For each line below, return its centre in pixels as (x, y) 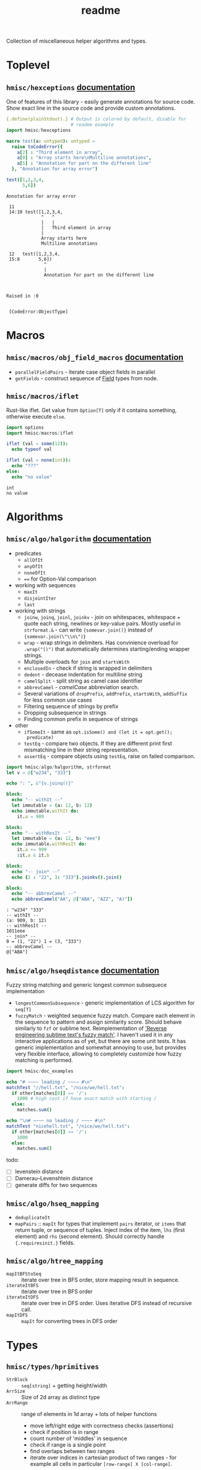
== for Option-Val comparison (60, 579)
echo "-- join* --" (36, 871)
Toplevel (28, 65)
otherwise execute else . (36, 416)
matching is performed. (44, 1060)
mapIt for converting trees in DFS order (70, 1321)
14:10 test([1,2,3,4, (36, 212)
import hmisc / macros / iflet (40, 433)
